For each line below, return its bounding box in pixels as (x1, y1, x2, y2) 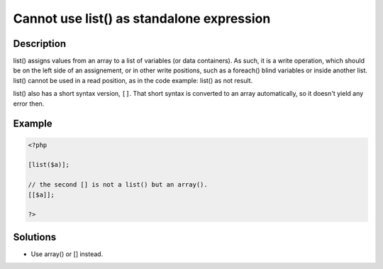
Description (13, 38, 67, 50)
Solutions (13, 231, 57, 243)
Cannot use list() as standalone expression (13, 11, 271, 26)
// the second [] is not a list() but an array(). (28, 181, 209, 189)
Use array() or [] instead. (30, 249, 104, 258)
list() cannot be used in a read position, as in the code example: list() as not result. (13, 76, 253, 84)
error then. (13, 99, 45, 108)
